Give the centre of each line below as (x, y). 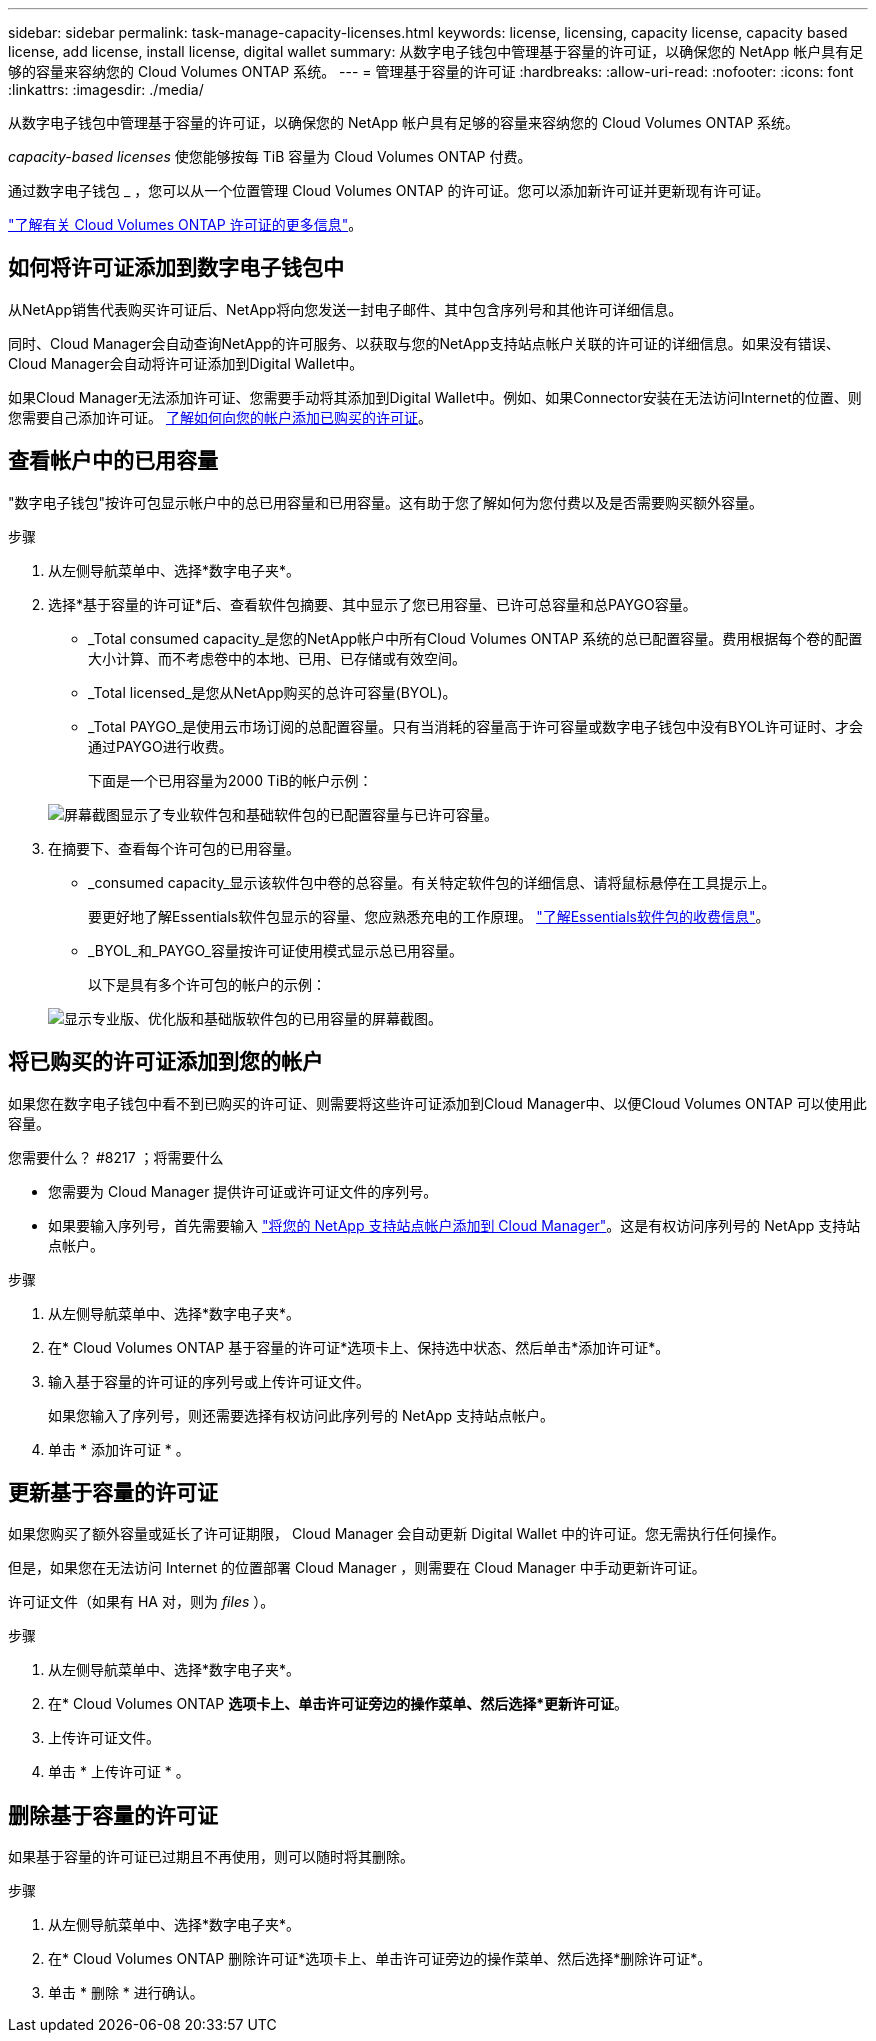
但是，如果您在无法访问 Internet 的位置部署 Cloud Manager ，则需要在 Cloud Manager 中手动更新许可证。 (357, 1568)
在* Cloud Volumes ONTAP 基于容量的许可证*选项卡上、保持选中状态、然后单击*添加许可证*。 (359, 1347)
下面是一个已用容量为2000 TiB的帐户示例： (230, 780)
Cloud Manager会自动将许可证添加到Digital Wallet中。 (186, 363)
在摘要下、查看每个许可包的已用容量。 (174, 848)
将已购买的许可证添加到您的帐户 (165, 1062)
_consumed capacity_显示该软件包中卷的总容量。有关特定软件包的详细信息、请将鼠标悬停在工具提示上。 (432, 882)
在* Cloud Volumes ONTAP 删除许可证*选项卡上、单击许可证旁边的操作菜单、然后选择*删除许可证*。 (380, 1959)
